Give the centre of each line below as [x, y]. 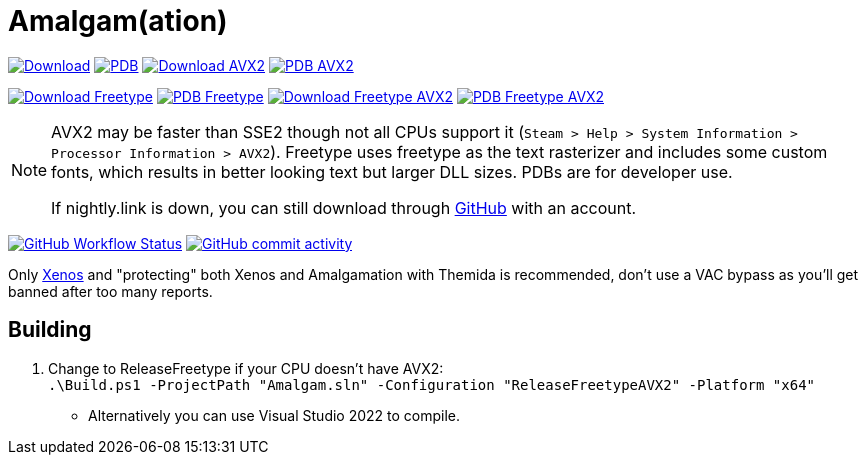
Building [50, 330]
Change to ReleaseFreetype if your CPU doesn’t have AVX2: [246, 368]
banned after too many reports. [110, 291]
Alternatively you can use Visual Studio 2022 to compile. [274, 415]
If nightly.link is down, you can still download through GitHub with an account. [344, 207]
